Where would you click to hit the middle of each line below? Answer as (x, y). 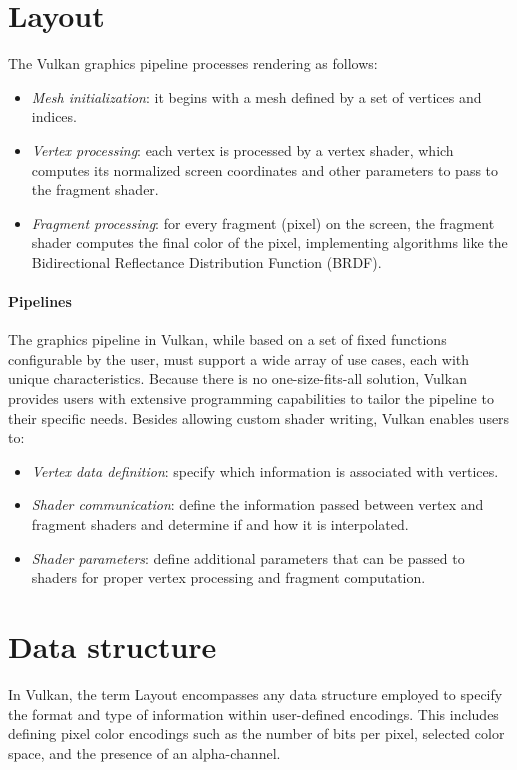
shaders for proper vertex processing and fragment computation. (228, 577)
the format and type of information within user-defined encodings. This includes (253, 713)
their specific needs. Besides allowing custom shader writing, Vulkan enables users (259, 417)
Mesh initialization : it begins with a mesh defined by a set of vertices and (256, 96)
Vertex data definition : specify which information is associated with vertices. (265, 470)
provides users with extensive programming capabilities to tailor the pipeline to (251, 398)
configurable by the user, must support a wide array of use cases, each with (239, 358)
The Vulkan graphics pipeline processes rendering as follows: (193, 63)
